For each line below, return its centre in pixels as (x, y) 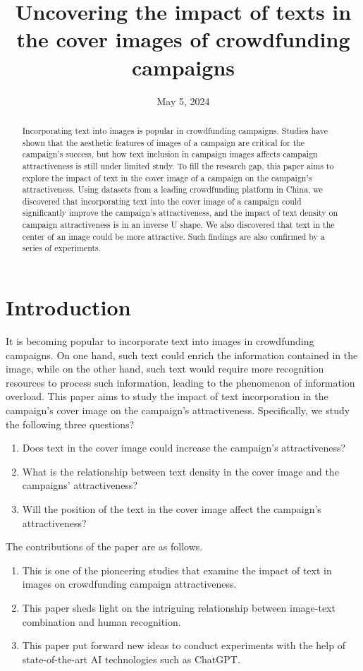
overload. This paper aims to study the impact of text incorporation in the (167, 396)
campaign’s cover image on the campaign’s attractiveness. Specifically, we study (178, 410)
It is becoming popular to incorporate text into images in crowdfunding (160, 341)
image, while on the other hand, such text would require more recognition (165, 369)
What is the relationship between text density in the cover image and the (180, 471)
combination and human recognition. (101, 621)
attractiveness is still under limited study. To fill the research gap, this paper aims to (178, 165)
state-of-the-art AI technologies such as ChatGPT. (131, 659)
